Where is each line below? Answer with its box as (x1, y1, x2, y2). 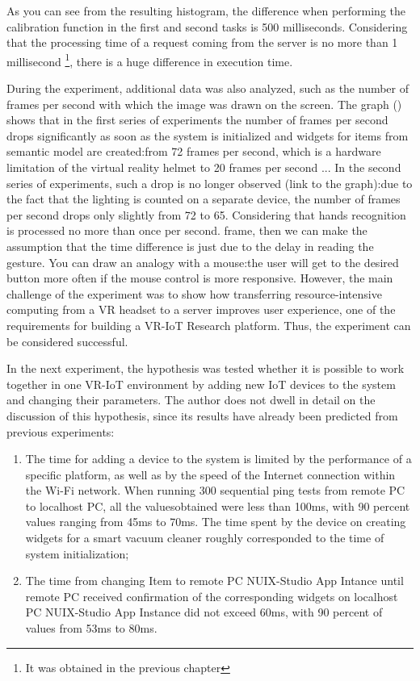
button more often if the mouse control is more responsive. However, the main (6, 269, 393, 286)
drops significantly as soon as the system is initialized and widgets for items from (6, 127, 409, 144)
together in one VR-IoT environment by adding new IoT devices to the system (6, 375, 396, 392)
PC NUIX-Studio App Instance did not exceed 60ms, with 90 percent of (25, 604, 383, 620)
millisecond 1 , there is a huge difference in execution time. (6, 50, 293, 69)
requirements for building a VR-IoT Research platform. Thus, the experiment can (6, 316, 411, 333)
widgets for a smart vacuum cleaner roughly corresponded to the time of (25, 529, 384, 546)
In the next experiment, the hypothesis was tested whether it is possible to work (6, 360, 405, 377)
